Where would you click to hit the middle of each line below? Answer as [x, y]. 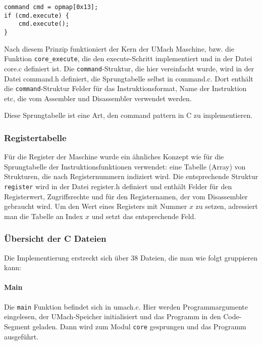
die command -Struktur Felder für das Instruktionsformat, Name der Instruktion [125, 88]
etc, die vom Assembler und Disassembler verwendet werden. [98, 98]
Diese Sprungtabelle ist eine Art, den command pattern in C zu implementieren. [128, 115]
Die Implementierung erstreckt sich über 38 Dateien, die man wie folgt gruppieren [131, 257]
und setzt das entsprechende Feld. [144, 216]
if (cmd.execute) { [37, 15]
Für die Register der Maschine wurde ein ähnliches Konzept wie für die [114, 157]
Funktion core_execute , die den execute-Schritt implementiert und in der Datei [128, 58]
